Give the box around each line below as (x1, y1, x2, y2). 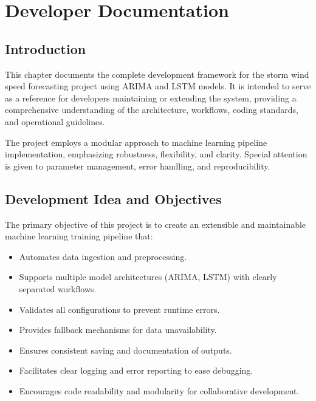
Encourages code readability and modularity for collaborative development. (19, 384, 300, 397)
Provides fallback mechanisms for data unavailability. (19, 323, 217, 336)
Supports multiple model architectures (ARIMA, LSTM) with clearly (19, 270, 277, 283)
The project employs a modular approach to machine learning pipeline (5, 135, 267, 148)
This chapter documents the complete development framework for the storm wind (5, 67, 309, 80)
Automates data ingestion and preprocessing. (19, 250, 187, 262)
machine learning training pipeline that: (5, 230, 153, 242)
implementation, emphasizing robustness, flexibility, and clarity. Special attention (5, 148, 307, 160)
